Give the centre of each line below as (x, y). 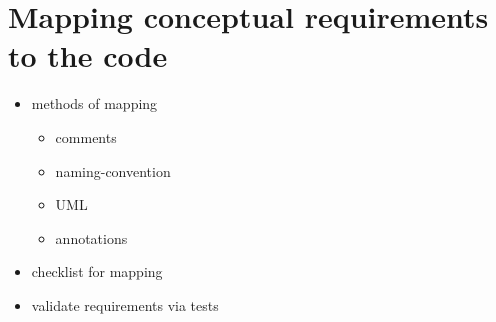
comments (86, 136)
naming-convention (113, 170)
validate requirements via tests (125, 304)
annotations (91, 237)
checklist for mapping (97, 271)
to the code (88, 55)
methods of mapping (94, 103)
